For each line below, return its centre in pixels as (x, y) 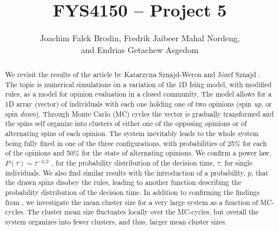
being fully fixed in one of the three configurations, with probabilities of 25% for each (136, 143)
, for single (236, 163)
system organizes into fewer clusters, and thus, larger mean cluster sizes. (116, 221)
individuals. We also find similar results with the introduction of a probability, (125, 172)
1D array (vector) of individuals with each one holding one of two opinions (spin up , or (138, 104)
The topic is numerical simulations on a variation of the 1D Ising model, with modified (138, 84)
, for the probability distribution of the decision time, (133, 163)
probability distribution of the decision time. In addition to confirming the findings (132, 192)
